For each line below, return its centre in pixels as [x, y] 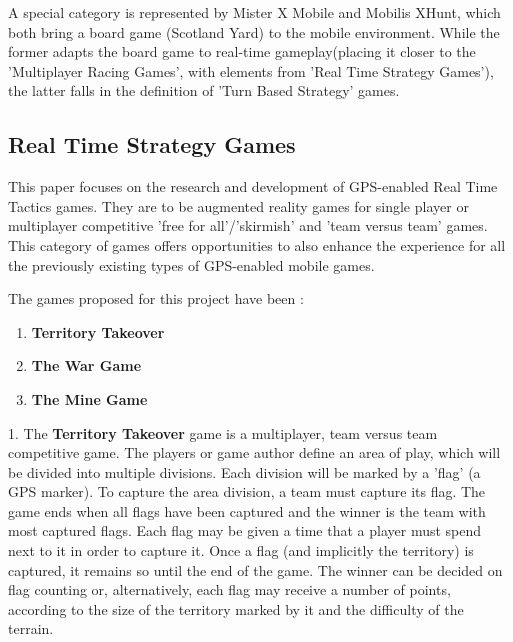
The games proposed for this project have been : [156, 298]
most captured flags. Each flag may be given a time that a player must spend [245, 530]
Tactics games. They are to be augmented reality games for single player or [238, 205]
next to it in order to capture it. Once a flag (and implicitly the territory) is [241, 550]
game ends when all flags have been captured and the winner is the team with [247, 510]
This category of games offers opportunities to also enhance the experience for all [257, 244]
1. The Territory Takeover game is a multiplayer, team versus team [223, 432]
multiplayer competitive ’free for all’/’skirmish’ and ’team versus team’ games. [248, 225]
